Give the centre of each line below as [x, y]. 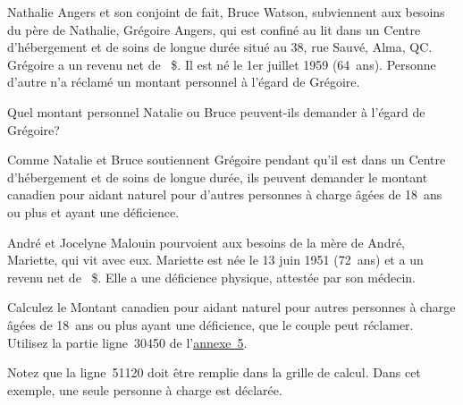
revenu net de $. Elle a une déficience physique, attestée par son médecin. [212, 277]
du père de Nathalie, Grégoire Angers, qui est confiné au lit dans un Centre [214, 29]
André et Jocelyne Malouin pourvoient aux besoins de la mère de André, [206, 242]
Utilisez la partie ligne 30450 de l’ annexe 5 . [127, 342]
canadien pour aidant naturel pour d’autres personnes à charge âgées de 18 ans [225, 194]
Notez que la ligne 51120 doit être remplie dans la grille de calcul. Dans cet [214, 372]
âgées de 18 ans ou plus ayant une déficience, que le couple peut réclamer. [210, 324]
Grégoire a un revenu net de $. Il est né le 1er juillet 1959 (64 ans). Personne [222, 64]
